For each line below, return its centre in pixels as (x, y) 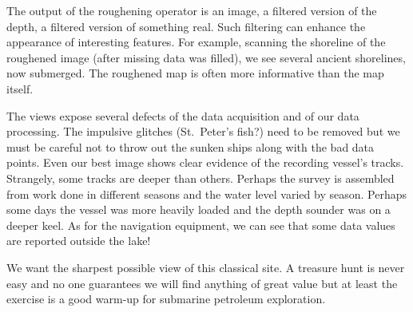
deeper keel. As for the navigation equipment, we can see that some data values (201, 225)
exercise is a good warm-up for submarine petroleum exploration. (166, 299)
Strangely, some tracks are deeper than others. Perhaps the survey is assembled (201, 178)
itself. (20, 88)
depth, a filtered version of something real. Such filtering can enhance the (186, 26)
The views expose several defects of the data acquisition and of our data (183, 115)
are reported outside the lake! (79, 241)
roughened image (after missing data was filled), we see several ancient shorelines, (206, 57)
